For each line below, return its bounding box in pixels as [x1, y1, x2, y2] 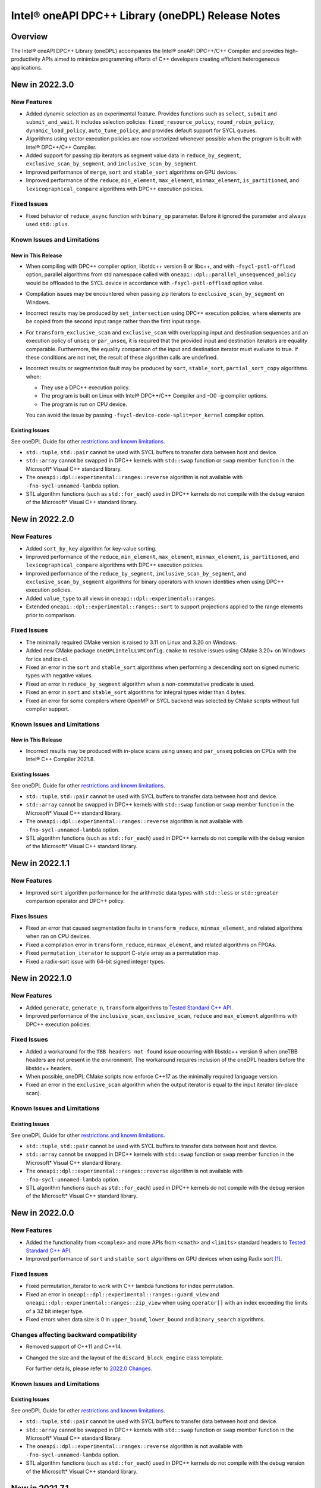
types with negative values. [26, 672, 93, 679]
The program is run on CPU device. [40, 401, 127, 408]
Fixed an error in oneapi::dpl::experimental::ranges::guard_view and [26, 1290, 219, 1298]
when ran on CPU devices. [26, 933, 92, 940]
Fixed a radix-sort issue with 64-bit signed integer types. [26, 958, 166, 965]
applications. [11, 64, 43, 71]
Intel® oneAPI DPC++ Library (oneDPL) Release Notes [11, 9, 281, 22]
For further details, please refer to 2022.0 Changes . [26, 1365, 153, 1372]
